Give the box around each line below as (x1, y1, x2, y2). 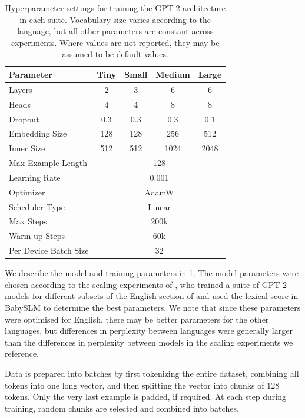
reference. (5, 347, 39, 360)
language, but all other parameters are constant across (17, 25, 214, 37)
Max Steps (9, 215, 47, 227)
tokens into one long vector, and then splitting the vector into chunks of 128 (5, 379, 280, 391)
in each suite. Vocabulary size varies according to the (19, 13, 211, 25)
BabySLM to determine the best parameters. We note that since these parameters (5, 301, 301, 313)
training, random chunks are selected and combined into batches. (5, 402, 239, 414)
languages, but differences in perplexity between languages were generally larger (5, 324, 293, 337)
